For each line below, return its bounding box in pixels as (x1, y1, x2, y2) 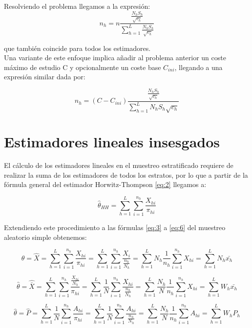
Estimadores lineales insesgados (4, 131, 220, 151)
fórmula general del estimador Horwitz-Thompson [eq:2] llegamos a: (4, 179, 207, 189)
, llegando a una (174, 62, 223, 72)
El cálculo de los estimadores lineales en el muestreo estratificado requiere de (4, 160, 233, 170)
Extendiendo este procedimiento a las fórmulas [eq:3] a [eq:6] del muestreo (4, 222, 226, 233)
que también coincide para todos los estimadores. (4, 43, 151, 53)
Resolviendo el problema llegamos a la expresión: (4, 1, 150, 11)
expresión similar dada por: (4, 71, 85, 82)
